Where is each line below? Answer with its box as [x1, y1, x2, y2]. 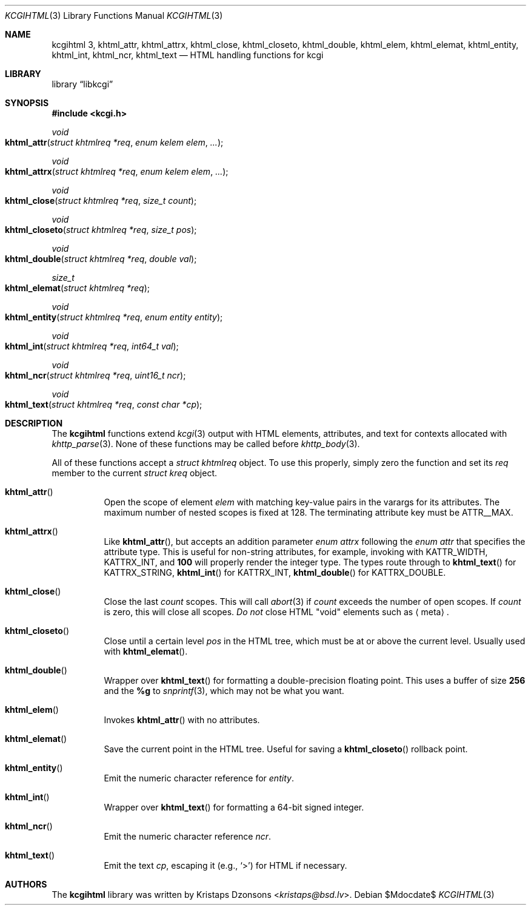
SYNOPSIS [5, 98, 49, 108]
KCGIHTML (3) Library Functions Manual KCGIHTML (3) [5, 10, 223, 21]
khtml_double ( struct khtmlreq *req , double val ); [5, 254, 197, 264]
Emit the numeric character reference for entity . [104, 773, 294, 783]
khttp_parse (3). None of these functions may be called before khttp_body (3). [52, 439, 360, 449]
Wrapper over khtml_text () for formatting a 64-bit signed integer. [104, 802, 364, 812]
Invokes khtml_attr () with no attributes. [104, 715, 260, 725]
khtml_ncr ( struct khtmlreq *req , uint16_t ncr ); [5, 370, 186, 380]
